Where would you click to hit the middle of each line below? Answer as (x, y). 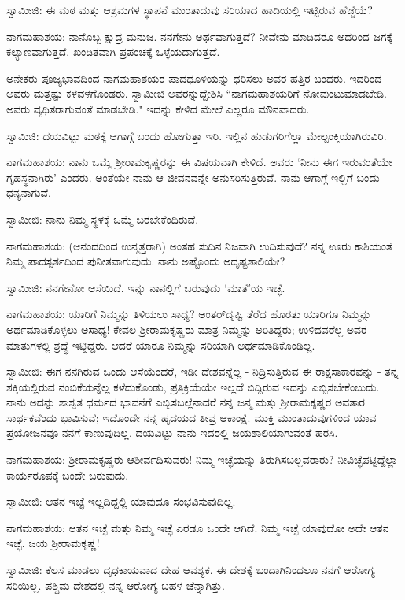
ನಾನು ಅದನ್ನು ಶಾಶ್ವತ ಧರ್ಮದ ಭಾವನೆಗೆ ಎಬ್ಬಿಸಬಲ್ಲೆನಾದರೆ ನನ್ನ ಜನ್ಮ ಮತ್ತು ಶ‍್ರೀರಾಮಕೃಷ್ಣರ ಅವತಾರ (186, 402)
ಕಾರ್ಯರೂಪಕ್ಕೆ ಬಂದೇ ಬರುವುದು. (68, 474)
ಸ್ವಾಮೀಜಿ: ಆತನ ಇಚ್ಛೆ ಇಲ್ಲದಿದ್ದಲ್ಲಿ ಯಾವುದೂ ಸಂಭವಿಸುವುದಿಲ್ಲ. (121, 501)
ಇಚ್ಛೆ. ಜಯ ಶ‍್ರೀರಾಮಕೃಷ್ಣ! (53, 543)
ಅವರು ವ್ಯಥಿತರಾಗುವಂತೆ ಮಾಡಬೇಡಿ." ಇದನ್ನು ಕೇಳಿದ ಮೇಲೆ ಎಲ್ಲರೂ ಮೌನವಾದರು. (158, 108)
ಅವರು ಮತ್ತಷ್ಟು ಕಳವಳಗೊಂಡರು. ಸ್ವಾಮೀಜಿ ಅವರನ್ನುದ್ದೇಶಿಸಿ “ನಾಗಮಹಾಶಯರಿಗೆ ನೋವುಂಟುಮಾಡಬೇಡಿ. (197, 93)
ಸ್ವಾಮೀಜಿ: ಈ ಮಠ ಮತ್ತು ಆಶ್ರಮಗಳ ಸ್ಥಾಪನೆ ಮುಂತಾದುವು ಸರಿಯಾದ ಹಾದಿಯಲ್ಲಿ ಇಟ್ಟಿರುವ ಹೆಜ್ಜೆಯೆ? (190, 9)
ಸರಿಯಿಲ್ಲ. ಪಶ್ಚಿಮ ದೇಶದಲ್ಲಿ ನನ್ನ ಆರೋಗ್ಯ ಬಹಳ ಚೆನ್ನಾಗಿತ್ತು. (116, 585)
